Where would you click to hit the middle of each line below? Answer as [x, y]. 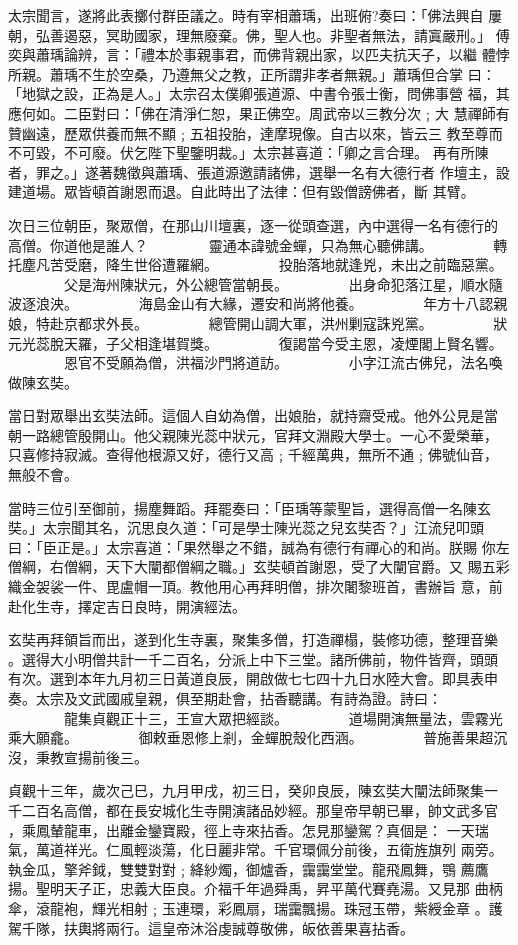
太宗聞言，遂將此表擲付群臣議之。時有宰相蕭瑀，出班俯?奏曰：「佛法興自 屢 [255, 15]
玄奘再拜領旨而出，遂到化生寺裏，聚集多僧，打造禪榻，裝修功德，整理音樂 [253, 639]
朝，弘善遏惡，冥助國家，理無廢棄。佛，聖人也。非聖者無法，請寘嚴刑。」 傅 [259, 34]
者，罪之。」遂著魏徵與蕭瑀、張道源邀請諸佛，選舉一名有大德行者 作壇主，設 [259, 171]
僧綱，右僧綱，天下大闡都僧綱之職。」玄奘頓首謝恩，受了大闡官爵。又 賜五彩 [259, 566]
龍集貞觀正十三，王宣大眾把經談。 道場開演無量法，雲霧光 [283, 717]
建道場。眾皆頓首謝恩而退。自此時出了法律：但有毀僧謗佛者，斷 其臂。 [241, 191]
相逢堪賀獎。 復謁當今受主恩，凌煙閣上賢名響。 [318, 342]
